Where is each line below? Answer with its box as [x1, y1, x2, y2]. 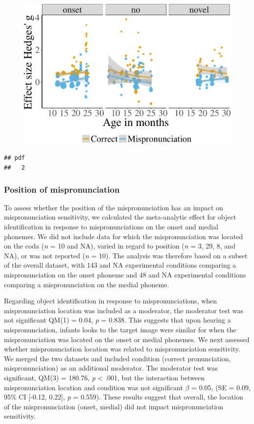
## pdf [4, 154, 25, 162]
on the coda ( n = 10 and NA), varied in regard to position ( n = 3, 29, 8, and [4, 241, 235, 251]
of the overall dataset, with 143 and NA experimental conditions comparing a [4, 260, 236, 270]
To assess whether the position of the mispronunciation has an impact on [4, 202, 223, 212]
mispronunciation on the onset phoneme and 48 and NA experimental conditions [4, 270, 246, 280]
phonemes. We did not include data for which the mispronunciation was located [4, 231, 243, 241]
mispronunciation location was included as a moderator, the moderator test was [4, 305, 244, 315]
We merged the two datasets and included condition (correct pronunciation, [4, 353, 231, 363]
